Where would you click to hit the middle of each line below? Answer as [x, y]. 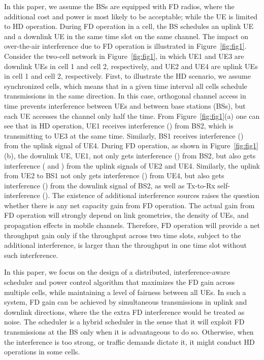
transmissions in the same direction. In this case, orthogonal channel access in [125, 96]
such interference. [31, 255]
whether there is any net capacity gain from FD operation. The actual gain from [129, 205]
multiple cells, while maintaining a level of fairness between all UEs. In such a [125, 292]
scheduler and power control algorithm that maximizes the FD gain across [120, 282]
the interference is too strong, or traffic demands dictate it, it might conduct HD [129, 341]
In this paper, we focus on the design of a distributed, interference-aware [117, 272]
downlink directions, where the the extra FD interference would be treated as [124, 312]
